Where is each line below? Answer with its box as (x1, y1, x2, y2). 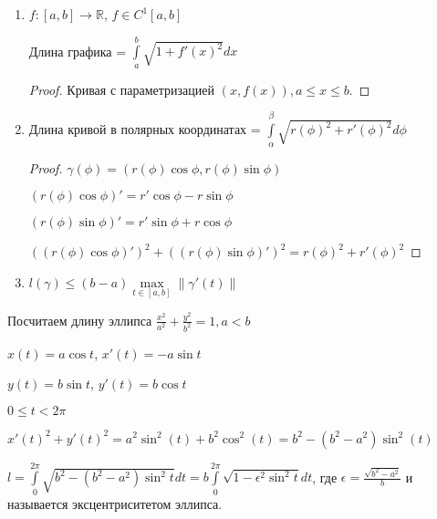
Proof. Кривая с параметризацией (28, 79, 215, 99)
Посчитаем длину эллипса (7, 310, 152, 329)
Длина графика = (28, 41, 127, 60)
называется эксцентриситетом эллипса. (7, 493, 223, 513)
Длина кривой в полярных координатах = (28, 119, 261, 139)
